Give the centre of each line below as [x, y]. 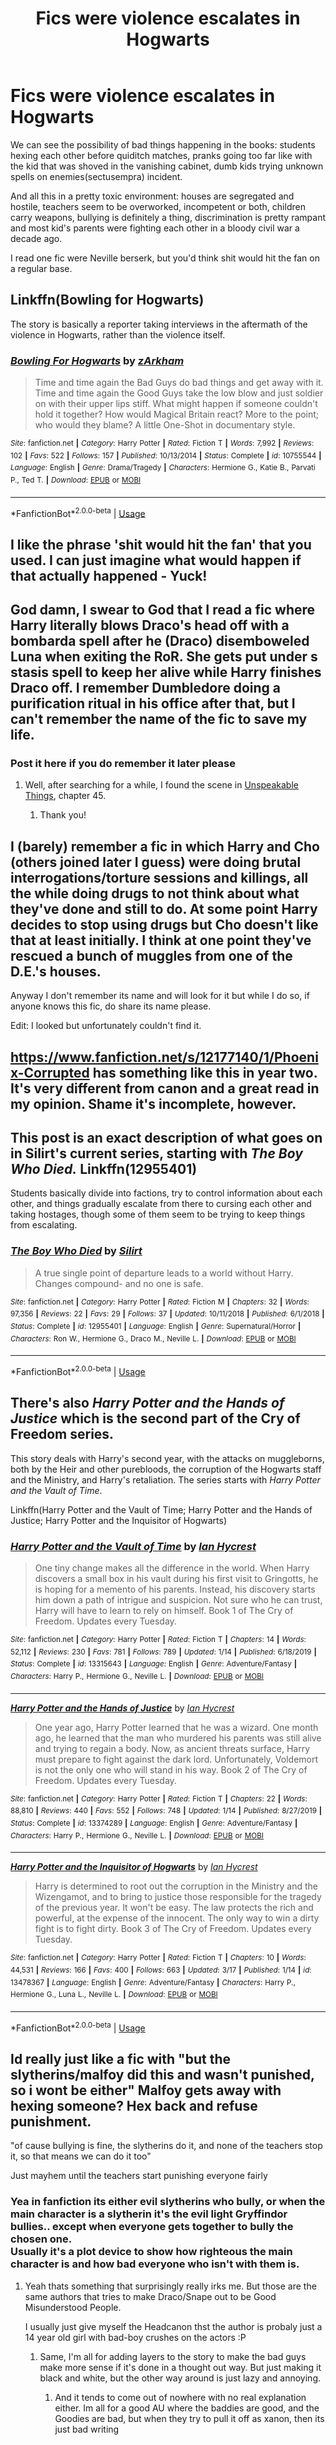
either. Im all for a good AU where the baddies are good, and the [187, 2408]
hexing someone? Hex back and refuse [134, 2106]
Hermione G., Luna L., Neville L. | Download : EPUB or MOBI [114, 1995]
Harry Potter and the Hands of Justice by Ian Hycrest [122, 1708]
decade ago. [36, 238]
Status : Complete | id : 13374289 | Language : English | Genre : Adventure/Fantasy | [154, 1823]
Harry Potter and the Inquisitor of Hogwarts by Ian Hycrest [134, 1867]
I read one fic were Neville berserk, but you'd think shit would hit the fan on [165, 258]
